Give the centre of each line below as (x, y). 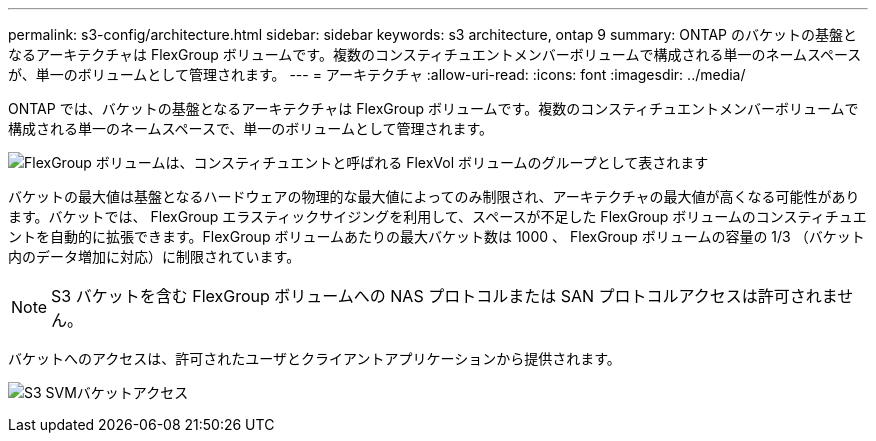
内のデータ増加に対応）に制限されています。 (154, 256)
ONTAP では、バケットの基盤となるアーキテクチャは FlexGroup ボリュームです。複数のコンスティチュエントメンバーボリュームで (433, 108)
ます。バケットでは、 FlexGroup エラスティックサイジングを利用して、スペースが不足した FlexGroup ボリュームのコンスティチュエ (437, 216)
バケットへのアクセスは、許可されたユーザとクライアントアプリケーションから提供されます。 (314, 358)
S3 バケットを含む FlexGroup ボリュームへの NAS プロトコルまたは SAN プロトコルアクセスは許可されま (444, 296)
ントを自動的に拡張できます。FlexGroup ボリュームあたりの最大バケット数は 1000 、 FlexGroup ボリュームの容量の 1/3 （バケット (436, 236)
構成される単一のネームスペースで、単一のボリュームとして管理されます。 (251, 128)
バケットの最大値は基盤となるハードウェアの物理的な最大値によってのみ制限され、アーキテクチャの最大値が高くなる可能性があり (434, 196)
